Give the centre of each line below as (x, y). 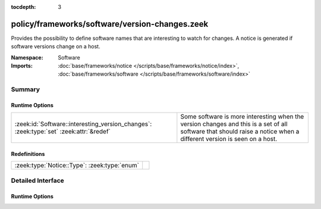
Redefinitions (28, 154)
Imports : (22, 66)
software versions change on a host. (56, 46)
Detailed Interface (38, 180)
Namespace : (27, 57)
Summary (26, 89)
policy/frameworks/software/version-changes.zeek (110, 24)
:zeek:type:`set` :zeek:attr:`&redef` (63, 132)
